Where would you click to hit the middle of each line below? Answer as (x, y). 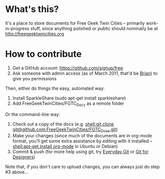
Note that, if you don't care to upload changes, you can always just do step (82, 167)
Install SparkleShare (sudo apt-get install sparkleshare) (69, 98)
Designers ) (24, 157)
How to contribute (43, 54)
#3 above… (17, 172)
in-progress (17, 28)
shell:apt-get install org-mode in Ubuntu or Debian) (65, 146)
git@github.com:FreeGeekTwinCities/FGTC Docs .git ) (65, 130)
